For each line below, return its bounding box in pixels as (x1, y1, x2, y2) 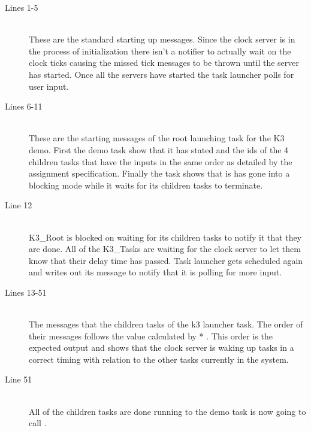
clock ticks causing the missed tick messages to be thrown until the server (29, 56, 299, 69)
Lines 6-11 (5, 100, 43, 113)
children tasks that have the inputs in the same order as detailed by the (29, 155, 292, 168)
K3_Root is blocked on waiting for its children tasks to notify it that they (29, 230, 302, 243)
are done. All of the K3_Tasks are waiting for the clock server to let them (29, 242, 301, 255)
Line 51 (5, 373, 32, 386)
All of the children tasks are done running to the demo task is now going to (29, 405, 306, 417)
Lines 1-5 (5, 1, 38, 13)
